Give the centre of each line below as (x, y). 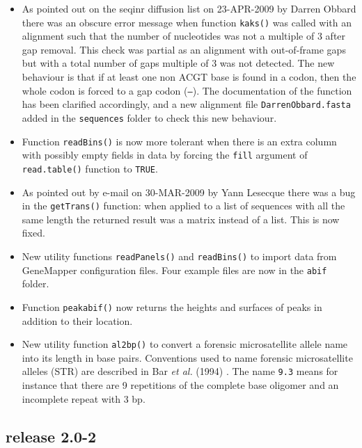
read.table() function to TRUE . (90, 168)
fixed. (33, 233)
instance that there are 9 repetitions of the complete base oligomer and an (180, 385)
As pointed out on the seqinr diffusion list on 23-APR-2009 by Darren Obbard (189, 8)
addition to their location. (77, 320)
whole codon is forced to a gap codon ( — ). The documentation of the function (187, 90)
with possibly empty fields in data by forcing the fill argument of (165, 155)
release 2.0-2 (51, 436)
